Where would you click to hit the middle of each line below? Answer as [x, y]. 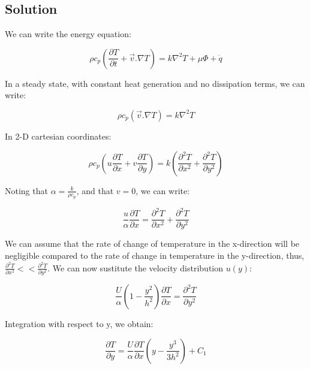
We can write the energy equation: [68, 34]
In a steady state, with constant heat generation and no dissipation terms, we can [155, 83]
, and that [95, 190]
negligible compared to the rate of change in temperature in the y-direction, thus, [155, 255]
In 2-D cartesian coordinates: [58, 136]
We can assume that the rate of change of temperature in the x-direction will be [152, 244]
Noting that [26, 190]
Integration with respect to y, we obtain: [79, 323]
